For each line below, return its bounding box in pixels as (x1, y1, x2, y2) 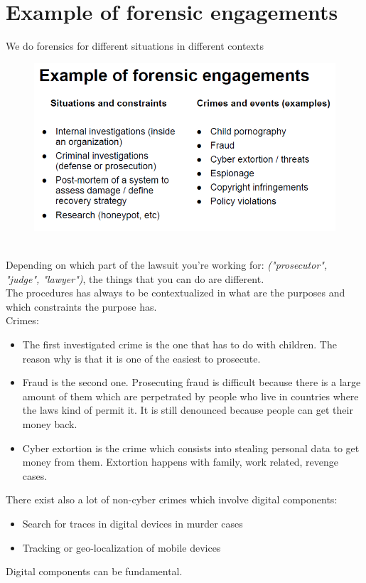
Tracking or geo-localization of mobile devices (22, 540, 221, 555)
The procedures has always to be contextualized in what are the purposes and (6, 285, 345, 300)
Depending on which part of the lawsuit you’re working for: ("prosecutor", (6, 257, 328, 272)
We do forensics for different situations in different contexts (6, 38, 264, 53)
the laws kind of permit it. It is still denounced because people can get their (22, 402, 353, 417)
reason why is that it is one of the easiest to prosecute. (22, 351, 261, 365)
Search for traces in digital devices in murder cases (22, 515, 243, 530)
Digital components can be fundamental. (6, 564, 183, 579)
